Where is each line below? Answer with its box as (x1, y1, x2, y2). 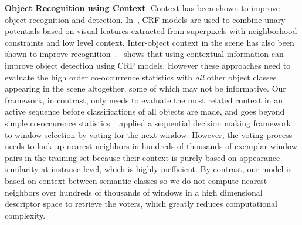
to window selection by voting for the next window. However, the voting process (5, 128, 293, 140)
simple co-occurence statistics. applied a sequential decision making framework (5, 116, 291, 129)
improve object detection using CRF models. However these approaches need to (5, 59, 291, 71)
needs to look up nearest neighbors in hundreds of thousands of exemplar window (5, 140, 297, 152)
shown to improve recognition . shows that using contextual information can (5, 48, 284, 60)
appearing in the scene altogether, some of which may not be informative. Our (5, 82, 286, 95)
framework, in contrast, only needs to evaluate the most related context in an (5, 93, 283, 106)
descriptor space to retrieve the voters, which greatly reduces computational (5, 197, 277, 210)
